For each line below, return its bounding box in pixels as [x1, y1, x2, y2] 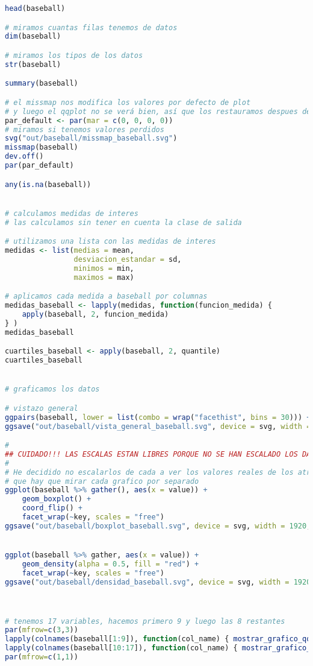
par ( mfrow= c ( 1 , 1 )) [5, 653, 78, 662]
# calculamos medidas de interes [5, 209, 138, 218]
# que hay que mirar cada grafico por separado [5, 477, 199, 486]
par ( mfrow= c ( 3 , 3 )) [5, 626, 78, 635]
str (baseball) [5, 60, 61, 69]
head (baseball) [5, 4, 66, 13]
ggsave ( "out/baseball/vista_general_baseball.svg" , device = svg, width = [5, 422, 311, 431]
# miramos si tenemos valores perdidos [5, 125, 164, 134]
